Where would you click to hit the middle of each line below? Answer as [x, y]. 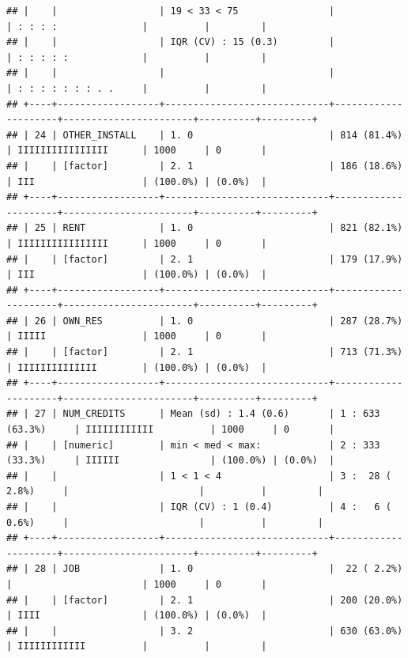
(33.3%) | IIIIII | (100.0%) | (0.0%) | [171, 461]
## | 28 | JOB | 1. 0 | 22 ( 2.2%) [205, 569]
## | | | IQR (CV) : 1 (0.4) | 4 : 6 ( [199, 507]
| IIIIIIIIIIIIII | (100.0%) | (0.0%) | [137, 367]
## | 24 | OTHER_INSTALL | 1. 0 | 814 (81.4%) [205, 135]
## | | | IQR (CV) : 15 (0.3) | [171, 42]
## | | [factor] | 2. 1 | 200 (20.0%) [205, 600]
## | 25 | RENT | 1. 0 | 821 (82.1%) [205, 228]
